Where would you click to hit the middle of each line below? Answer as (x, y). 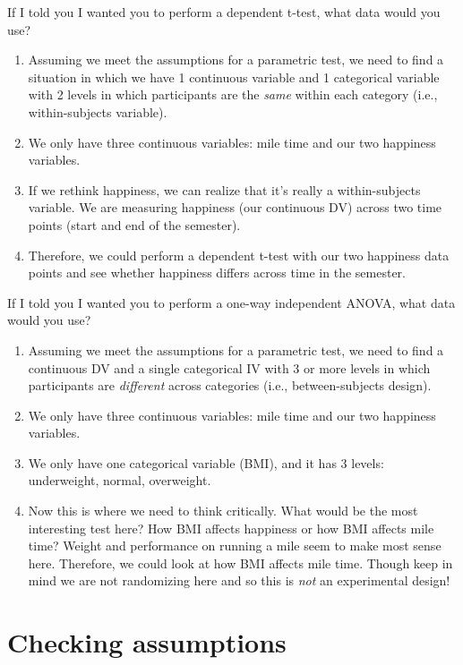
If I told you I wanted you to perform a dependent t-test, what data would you (224, 12)
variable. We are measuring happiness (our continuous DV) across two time (235, 207)
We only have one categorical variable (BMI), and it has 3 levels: (206, 462)
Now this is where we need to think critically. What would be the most (223, 511)
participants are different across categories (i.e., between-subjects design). (230, 385)
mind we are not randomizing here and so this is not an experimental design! (239, 580)
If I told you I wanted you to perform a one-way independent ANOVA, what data (231, 302)
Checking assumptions (147, 642)
